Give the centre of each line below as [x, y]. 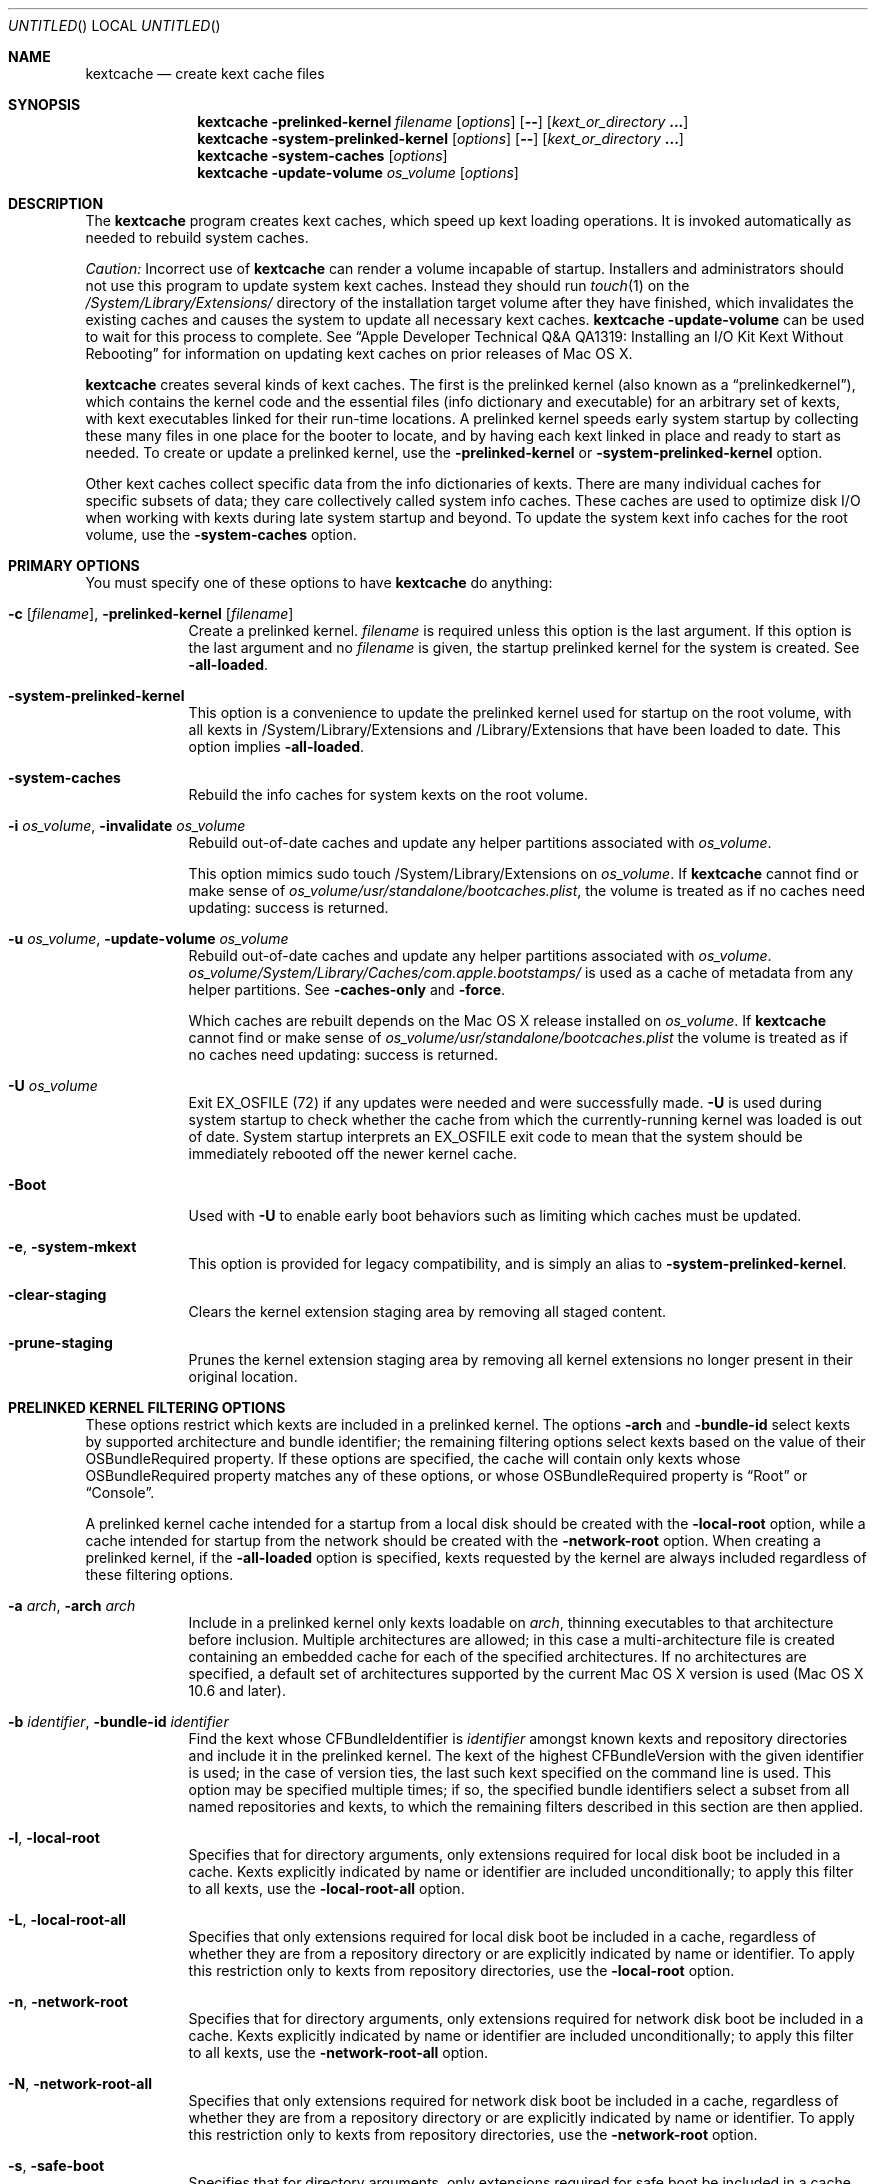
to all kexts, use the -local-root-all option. [326, 1888]
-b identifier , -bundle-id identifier [118, 1721]
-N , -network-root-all [80, 2083]
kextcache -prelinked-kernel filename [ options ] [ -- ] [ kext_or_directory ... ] [443, 121]
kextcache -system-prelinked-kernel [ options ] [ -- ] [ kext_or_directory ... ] [440, 138]
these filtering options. [159, 1574]
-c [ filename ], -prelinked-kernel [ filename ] [151, 613]
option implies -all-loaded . [276, 746]
